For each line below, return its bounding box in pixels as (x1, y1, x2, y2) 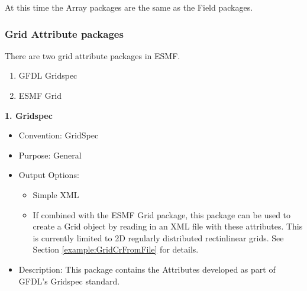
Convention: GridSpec (18, 129, 99, 141)
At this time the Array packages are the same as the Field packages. (5, 1, 253, 13)
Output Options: (18, 169, 79, 181)
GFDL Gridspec (18, 69, 77, 82)
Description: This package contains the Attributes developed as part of (18, 263, 276, 275)
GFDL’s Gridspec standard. (18, 274, 120, 287)
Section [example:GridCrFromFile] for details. (33, 243, 199, 256)
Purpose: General (18, 148, 82, 161)
